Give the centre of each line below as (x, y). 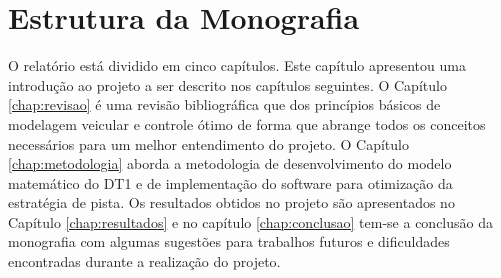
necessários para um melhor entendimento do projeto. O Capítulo (208, 143)
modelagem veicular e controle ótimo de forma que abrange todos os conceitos (247, 123)
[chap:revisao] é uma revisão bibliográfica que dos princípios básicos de (224, 104)
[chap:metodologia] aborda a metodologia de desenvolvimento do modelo (230, 163)
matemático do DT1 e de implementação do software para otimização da (230, 182)
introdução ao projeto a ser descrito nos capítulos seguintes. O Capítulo (227, 84)
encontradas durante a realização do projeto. (144, 261)
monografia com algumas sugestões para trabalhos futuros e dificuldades (229, 241)
